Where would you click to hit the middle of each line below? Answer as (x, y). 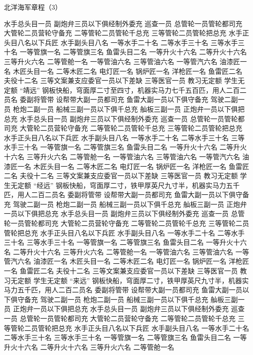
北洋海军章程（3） (33, 7)
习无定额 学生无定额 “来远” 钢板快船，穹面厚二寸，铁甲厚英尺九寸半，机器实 (126, 280)
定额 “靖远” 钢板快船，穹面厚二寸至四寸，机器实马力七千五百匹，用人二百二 (125, 90)
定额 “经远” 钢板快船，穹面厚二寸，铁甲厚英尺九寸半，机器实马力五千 (128, 185)
